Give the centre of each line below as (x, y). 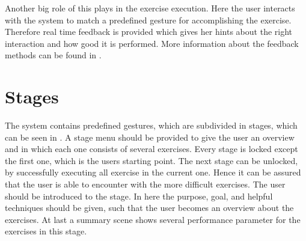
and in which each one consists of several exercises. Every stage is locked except (151, 149)
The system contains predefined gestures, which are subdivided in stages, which (151, 125)
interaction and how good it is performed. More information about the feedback (152, 43)
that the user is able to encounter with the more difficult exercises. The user (145, 184)
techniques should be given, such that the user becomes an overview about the (149, 208)
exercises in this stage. (46, 231)
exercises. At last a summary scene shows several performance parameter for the (153, 219)
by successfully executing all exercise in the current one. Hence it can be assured (153, 172)
